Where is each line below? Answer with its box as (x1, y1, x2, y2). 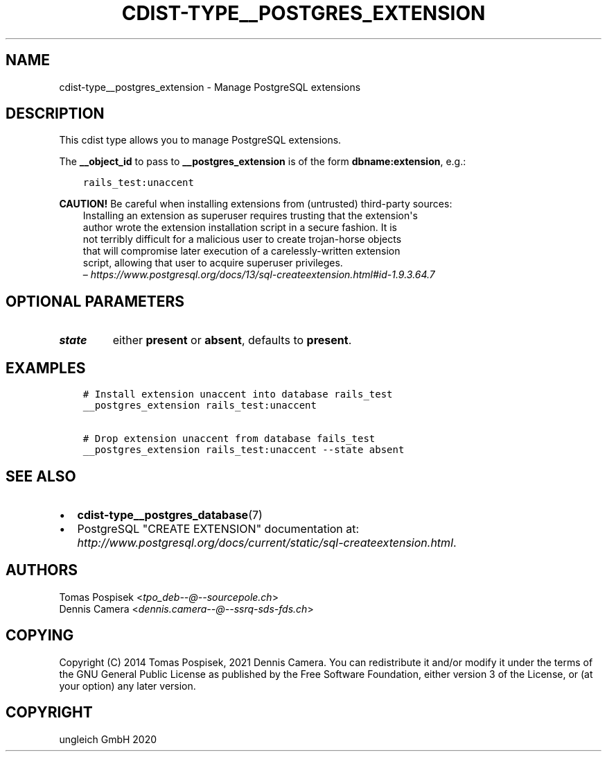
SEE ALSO (6, 467, 76, 485)
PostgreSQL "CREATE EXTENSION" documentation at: (77, 521, 360, 536)
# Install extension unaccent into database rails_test (82, 389, 393, 400)
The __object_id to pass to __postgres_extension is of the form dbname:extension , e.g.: (59, 155, 466, 168)
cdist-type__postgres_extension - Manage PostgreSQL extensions (59, 80, 361, 93)
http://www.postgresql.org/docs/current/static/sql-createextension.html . (77, 535, 457, 550)
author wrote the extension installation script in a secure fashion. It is (82, 221, 398, 234)
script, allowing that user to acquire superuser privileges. (82, 257, 343, 269)
